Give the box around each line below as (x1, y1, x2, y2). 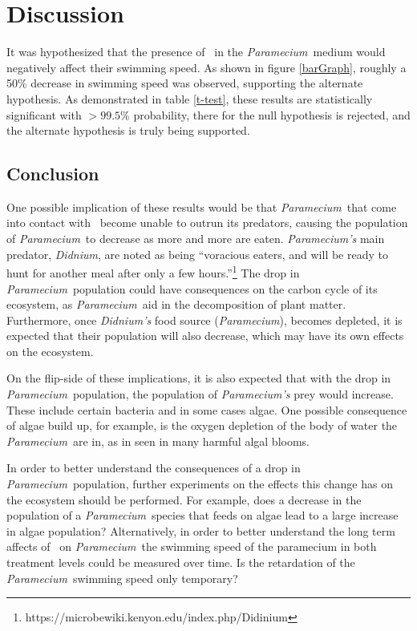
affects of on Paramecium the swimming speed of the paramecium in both (6, 538, 377, 555)
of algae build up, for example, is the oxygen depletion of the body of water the (6, 417, 398, 434)
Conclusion (6, 161, 99, 186)
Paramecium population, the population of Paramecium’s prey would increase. (6, 386, 394, 402)
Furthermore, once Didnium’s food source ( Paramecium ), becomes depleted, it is (6, 311, 403, 328)
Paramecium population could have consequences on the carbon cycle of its (6, 280, 378, 297)
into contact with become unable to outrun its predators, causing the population (6, 214, 408, 231)
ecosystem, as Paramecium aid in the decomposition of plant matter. (6, 296, 346, 313)
